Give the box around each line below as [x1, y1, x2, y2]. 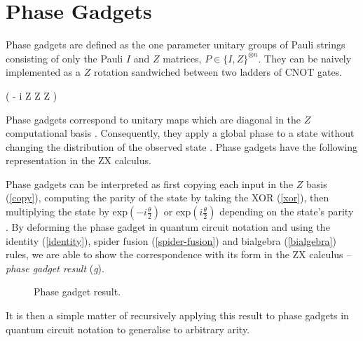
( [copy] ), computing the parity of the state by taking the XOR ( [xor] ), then [6, 190, 329, 205]
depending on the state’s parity [219, 204, 354, 219]
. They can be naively [258, 51, 352, 65]
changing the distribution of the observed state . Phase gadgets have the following [6, 139, 357, 154]
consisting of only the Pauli [6, 51, 123, 65]
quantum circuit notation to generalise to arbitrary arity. [6, 321, 250, 336]
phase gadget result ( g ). [6, 260, 104, 275]
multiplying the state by [6, 204, 109, 219]
